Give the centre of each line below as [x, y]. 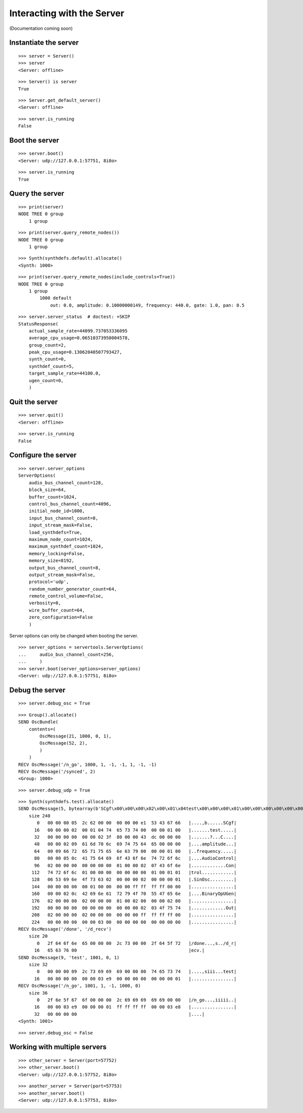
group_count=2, [47, 345]
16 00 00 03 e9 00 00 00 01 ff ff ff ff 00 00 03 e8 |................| [135, 1007]
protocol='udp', [49, 582]
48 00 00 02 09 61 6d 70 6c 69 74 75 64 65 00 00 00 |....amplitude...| [135, 844]
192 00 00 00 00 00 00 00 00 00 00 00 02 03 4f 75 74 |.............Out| [134, 908]
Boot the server [34, 140]
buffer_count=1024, [53, 497]
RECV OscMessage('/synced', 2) [57, 771]
